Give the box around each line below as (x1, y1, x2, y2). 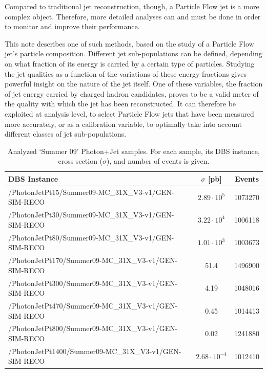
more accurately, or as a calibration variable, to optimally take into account (5, 118, 242, 129)
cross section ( (58, 156, 103, 166)
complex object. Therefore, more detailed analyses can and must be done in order (5, 11, 261, 21)
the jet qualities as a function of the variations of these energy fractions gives (5, 68, 247, 79)
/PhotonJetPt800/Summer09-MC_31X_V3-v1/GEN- (8, 323, 178, 334)
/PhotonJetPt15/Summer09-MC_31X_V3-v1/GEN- (8, 186, 174, 197)
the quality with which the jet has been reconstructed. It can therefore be (5, 98, 236, 109)
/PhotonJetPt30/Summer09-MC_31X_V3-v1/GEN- (8, 209, 174, 220)
